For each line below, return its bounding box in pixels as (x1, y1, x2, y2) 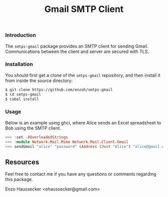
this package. (5, 176, 33, 182)
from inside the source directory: (5, 77, 73, 83)
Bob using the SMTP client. (5, 125, 61, 131)
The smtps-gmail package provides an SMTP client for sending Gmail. (5, 43, 148, 49)
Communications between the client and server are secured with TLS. (5, 48, 149, 54)
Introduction (5, 31, 36, 38)
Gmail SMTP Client (44, 3, 124, 15)
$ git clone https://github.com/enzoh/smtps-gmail (5, 87, 113, 92)
